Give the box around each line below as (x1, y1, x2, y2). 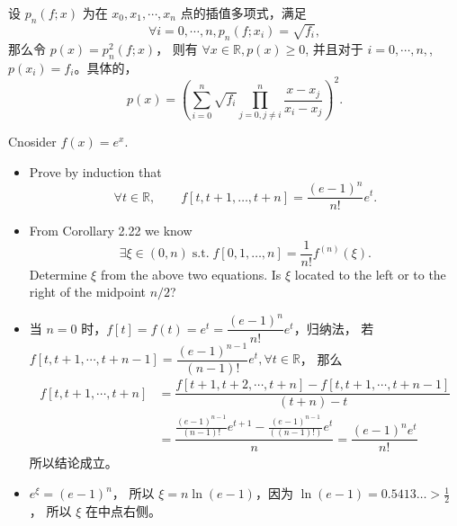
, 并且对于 (305, 39, 363, 58)
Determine (29, 264, 87, 283)
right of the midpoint (29, 282, 146, 301)
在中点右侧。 (85, 501, 161, 520)
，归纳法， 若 (293, 318, 374, 337)
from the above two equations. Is (100, 264, 282, 283)
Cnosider (8, 132, 57, 151)
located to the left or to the (294, 264, 446, 283)
